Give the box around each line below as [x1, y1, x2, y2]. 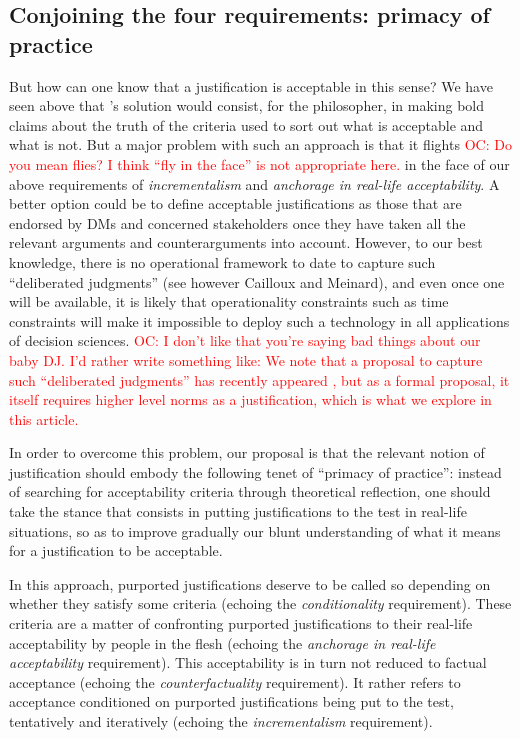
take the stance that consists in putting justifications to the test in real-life [9, 501, 467, 522]
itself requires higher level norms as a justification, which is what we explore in [9, 389, 492, 410]
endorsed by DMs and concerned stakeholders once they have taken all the [9, 212, 466, 233]
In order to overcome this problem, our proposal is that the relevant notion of [9, 442, 485, 463]
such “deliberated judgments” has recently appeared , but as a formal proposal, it [9, 369, 510, 390]
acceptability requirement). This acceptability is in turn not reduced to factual [9, 652, 487, 673]
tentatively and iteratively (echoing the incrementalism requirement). [9, 711, 433, 731]
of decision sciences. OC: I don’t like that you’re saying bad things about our [9, 330, 481, 351]
